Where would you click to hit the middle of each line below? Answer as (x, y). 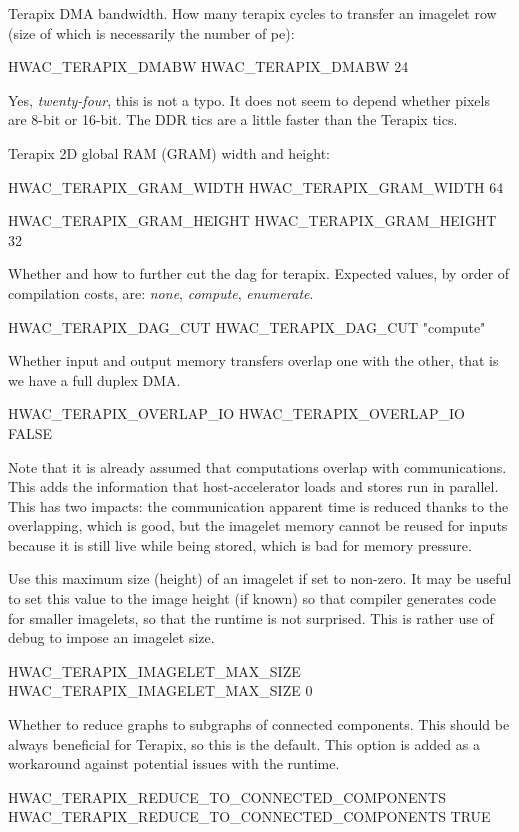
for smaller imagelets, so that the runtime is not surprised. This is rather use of (251, 617)
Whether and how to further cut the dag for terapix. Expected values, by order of (259, 273)
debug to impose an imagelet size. (111, 637)
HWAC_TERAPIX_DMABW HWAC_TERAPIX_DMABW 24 (208, 66)
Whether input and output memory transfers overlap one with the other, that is (253, 360)
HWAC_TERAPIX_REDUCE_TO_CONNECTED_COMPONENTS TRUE (249, 816)
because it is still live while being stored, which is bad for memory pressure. (240, 544)
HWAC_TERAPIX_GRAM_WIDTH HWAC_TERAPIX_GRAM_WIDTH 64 (256, 186)
